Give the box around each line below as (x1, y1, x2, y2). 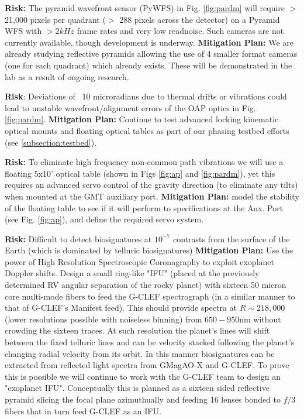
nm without (239, 312, 281, 325)
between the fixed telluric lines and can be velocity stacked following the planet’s (5, 336, 295, 348)
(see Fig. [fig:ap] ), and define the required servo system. (5, 213, 204, 225)
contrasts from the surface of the (172, 232, 290, 245)
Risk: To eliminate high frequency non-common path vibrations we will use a (5, 156, 284, 168)
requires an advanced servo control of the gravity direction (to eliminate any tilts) (5, 178, 298, 191)
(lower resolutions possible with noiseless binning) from (5, 312, 202, 325)
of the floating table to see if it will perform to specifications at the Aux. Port (5, 201, 284, 214)
